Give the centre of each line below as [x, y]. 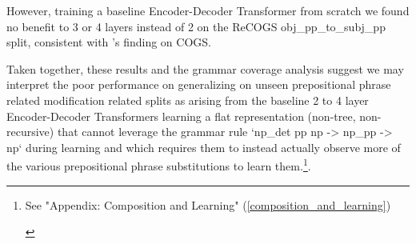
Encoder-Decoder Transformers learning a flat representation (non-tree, [181, 116]
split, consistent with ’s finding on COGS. [109, 42]
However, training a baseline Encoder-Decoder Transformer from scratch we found [208, 10]
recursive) [30, 132]
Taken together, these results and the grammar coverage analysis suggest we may [205, 68]
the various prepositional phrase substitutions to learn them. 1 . [159, 164]
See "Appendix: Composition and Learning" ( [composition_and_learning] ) [208, 204]
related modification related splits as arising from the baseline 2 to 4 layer [188, 100]
